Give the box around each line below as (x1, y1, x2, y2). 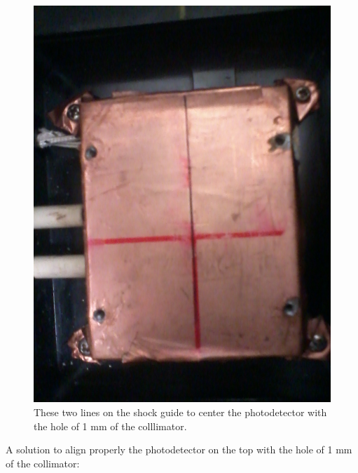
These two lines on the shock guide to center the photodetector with (34, 404, 327, 419)
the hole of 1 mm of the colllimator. (34, 418, 187, 433)
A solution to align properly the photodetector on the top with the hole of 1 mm (6, 442, 352, 457)
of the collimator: (6, 455, 80, 470)
